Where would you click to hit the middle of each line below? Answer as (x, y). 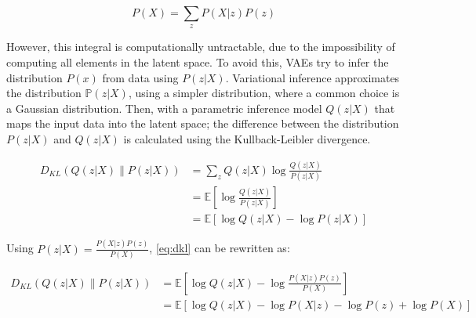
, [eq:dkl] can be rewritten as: (220, 248)
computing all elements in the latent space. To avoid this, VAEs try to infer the (198, 61)
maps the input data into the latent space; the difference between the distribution (203, 123)
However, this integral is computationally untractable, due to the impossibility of (201, 47)
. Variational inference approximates (312, 77)
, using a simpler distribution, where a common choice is (264, 93)
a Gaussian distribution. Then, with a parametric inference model (164, 108)
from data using (140, 77)
